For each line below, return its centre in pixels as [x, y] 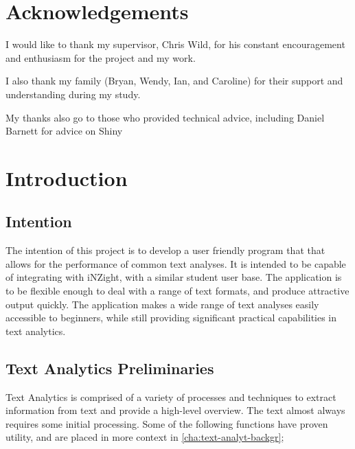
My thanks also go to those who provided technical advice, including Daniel [165, 117]
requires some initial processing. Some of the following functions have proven [167, 423]
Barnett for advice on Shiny [64, 131]
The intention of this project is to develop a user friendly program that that [165, 250]
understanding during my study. [73, 94]
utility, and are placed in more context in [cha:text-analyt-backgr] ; [145, 437]
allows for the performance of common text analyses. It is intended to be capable [176, 263]
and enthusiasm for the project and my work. [101, 57]
